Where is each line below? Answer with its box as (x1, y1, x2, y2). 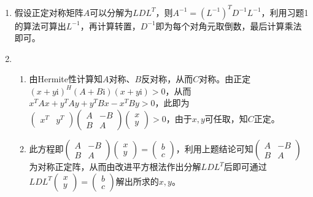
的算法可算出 (14, 19, 66, 32)
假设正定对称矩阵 (14, 6, 83, 18)
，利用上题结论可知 (176, 142, 253, 155)
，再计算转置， (80, 19, 141, 32)
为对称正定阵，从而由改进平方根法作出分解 (29, 160, 201, 173)
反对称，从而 (141, 72, 193, 85)
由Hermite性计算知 (29, 72, 103, 85)
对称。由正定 (199, 72, 251, 85)
